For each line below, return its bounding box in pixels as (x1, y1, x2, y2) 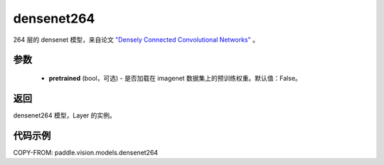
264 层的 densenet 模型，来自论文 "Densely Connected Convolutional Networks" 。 (13, 35, 260, 44)
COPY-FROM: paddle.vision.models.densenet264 (13, 148, 159, 157)
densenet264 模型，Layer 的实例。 (13, 110, 117, 120)
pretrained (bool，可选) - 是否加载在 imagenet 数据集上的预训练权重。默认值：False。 (48, 74, 302, 82)
